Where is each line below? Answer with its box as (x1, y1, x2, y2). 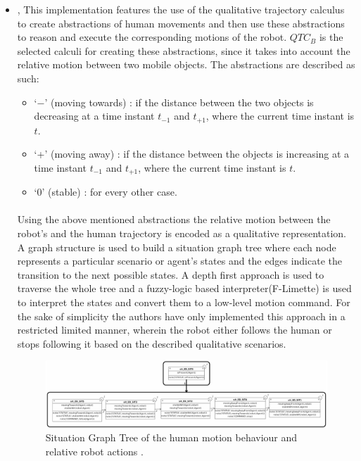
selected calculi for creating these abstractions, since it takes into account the (17, 43, 350, 58)
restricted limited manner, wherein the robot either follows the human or (17, 322, 332, 337)
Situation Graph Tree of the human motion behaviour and (45, 430, 298, 445)
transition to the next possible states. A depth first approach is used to (17, 267, 324, 282)
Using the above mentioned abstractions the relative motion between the (17, 212, 331, 227)
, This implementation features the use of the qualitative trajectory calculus (17, 2, 345, 16)
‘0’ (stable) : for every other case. (34, 184, 177, 199)
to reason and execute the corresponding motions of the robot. (17, 30, 287, 44)
